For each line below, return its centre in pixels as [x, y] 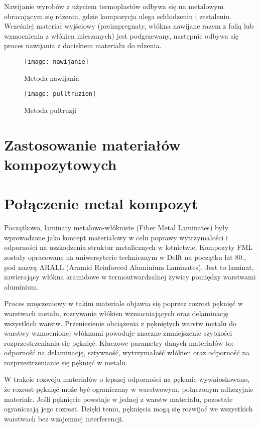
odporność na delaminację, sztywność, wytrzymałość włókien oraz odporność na [127, 352]
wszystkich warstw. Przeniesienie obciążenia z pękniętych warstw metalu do [120, 323]
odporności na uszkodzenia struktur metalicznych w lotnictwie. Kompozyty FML [128, 247]
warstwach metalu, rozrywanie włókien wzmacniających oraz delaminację [116, 313]
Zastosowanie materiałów [92, 144]
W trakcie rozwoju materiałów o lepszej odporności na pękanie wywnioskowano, [127, 379]
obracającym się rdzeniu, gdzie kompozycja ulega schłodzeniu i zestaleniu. [118, 16]
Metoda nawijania [52, 78]
